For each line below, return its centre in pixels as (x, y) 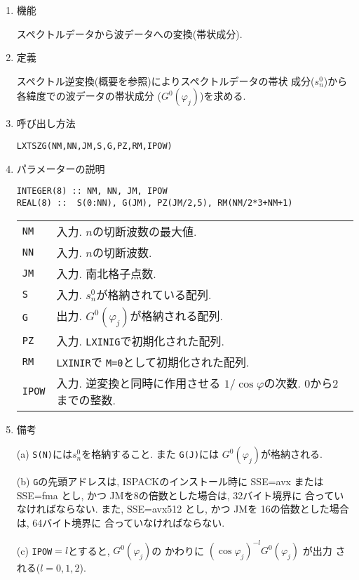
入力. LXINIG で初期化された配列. (140, 341)
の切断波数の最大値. (144, 231)
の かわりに (178, 550)
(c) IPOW (34, 550)
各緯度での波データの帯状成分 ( (89, 96)
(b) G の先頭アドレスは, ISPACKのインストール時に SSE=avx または (170, 481)
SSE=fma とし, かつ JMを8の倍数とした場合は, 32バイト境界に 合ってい (180, 495)
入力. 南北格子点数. (106, 273)
